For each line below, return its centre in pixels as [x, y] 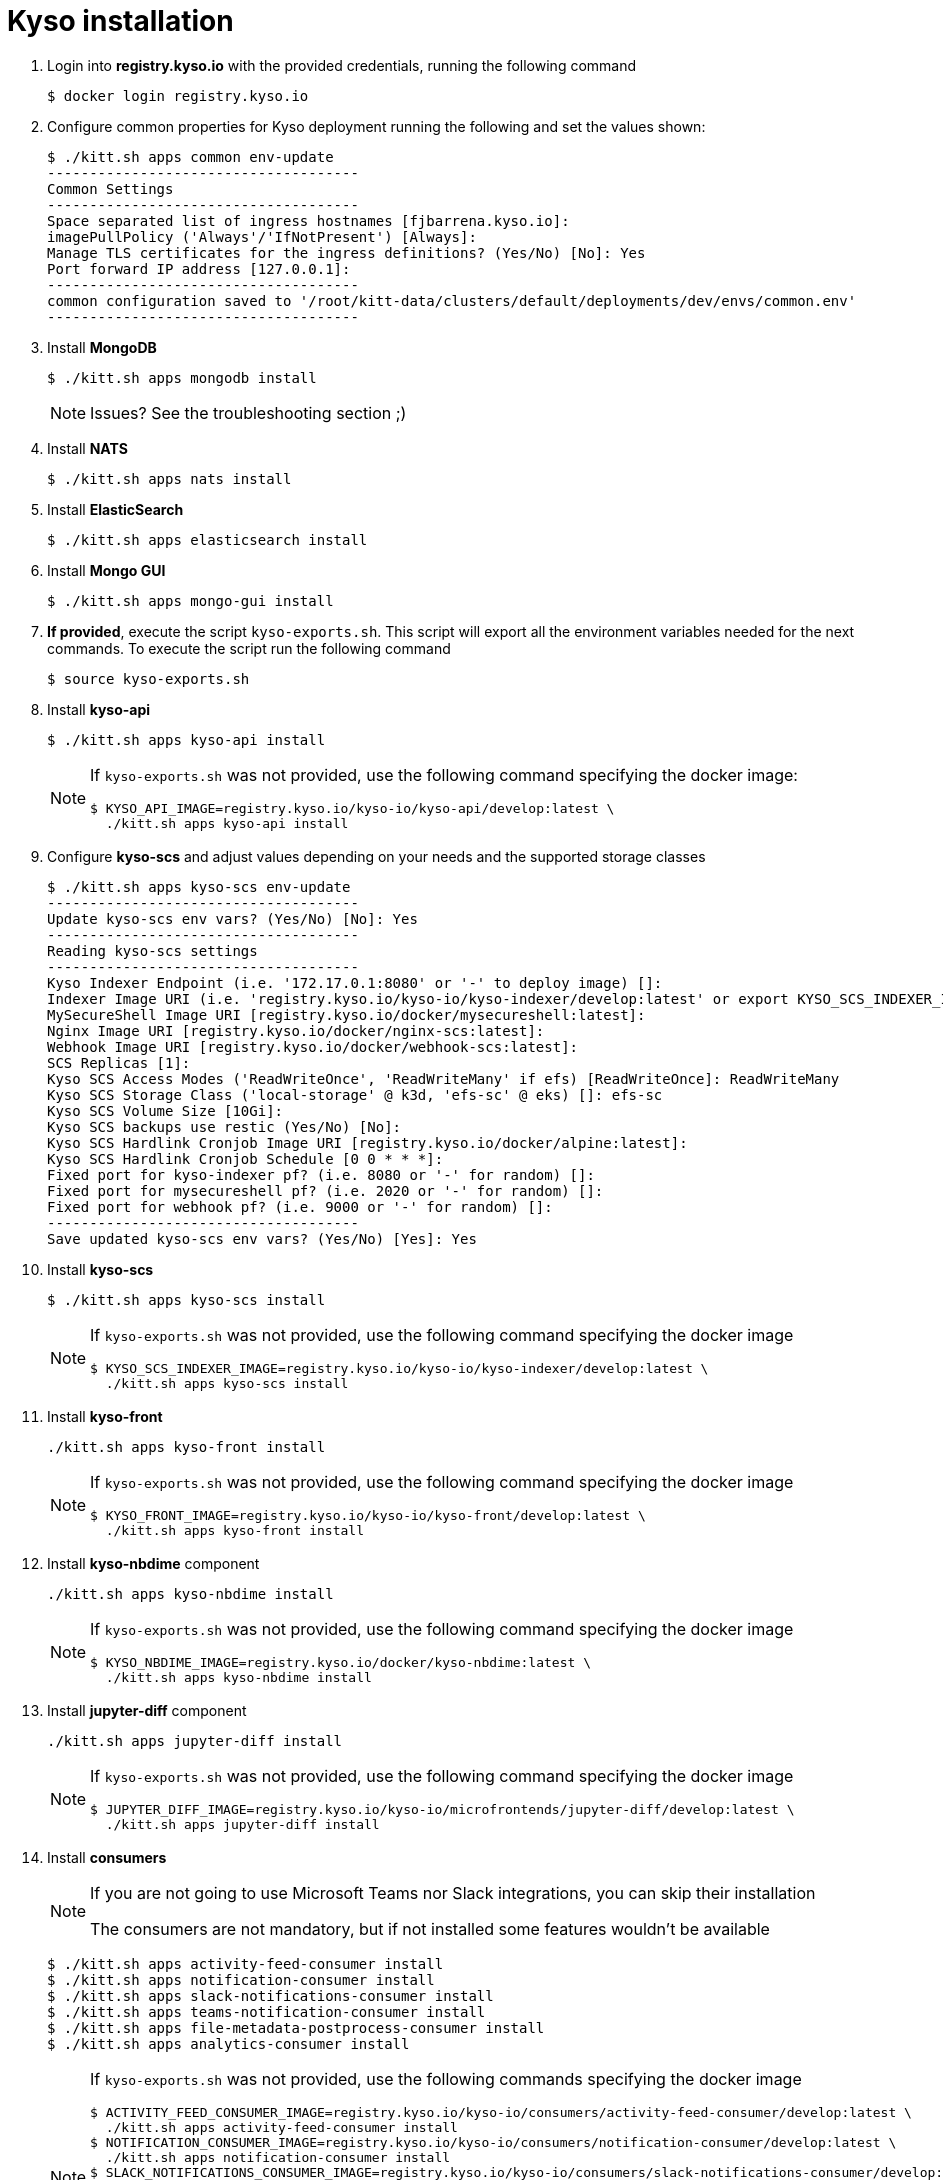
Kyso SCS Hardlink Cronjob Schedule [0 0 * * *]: [245, 1158]
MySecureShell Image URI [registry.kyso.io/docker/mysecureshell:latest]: [346, 1014]
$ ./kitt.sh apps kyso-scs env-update [199, 886]
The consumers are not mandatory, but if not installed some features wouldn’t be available [430, 1928]
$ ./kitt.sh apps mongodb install [182, 377]
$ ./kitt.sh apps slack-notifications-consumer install [270, 1995]
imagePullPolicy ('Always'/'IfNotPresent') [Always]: [262, 236]
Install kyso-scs [100, 1269]
